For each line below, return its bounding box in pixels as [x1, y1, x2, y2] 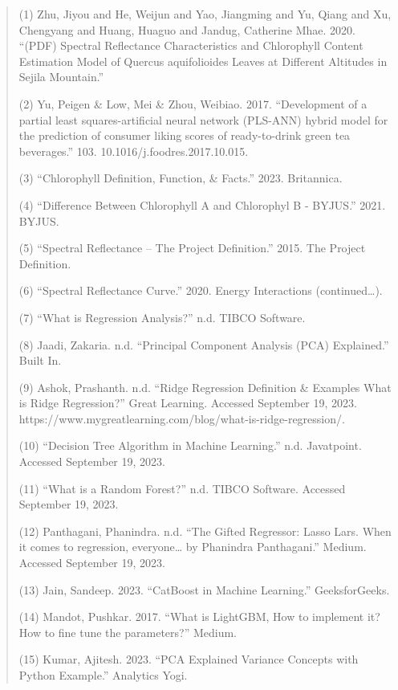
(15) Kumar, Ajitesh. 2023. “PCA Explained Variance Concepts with [18, 651, 359, 668]
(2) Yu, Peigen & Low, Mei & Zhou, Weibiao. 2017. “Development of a [18, 95, 368, 112]
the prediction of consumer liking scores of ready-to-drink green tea [18, 127, 351, 144]
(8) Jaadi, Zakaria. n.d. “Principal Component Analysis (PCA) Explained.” [18, 336, 389, 353]
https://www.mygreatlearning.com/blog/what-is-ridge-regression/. [18, 410, 345, 427]
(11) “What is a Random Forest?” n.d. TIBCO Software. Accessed [18, 480, 346, 496]
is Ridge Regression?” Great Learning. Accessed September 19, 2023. [18, 394, 357, 411]
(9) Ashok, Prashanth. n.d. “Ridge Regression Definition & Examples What [18, 378, 392, 395]
